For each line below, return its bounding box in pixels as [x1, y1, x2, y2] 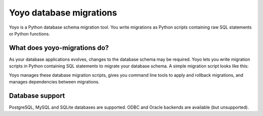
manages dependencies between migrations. [9, 79, 100, 85]
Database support [9, 91, 65, 99]
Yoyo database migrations [9, 7, 117, 18]
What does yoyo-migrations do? [9, 44, 109, 52]
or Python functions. [9, 31, 50, 36]
